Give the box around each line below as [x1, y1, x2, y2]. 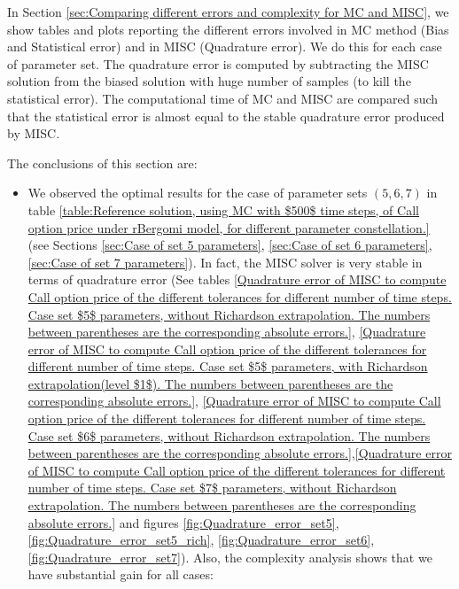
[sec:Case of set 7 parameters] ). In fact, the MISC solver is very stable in [27, 252, 423, 271]
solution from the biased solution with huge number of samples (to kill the [7, 72, 411, 90]
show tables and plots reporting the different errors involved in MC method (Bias [7, 19, 449, 38]
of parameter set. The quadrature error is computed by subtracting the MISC [7, 54, 429, 73]
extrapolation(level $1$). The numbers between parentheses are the [27, 374, 393, 392]
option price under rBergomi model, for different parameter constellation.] [27, 218, 430, 236]
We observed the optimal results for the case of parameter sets [27, 183, 368, 202]
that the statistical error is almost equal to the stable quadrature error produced [7, 106, 445, 125]
